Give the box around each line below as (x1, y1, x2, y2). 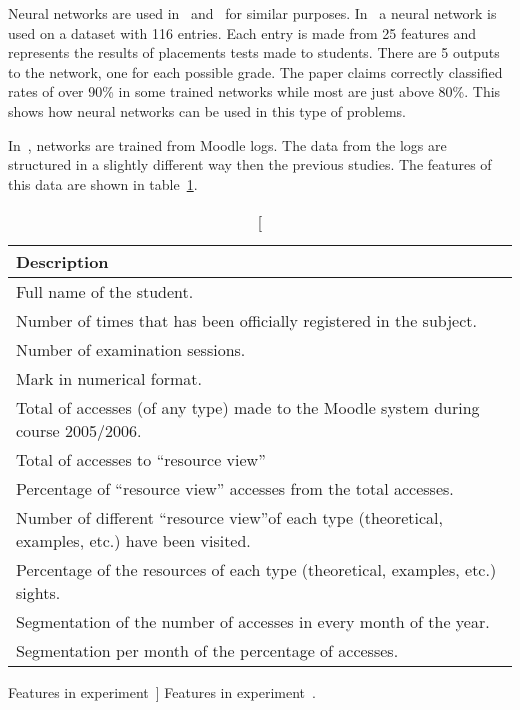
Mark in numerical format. (16, 367, 202, 391)
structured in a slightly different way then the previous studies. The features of (8, 154, 492, 175)
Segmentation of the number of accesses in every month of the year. (16, 610, 490, 634)
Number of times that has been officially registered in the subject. (16, 309, 477, 333)
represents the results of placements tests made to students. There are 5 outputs (8, 42, 500, 63)
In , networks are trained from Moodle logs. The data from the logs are (8, 134, 447, 155)
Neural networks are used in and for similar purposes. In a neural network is (8, 3, 497, 23)
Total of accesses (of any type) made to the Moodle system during (16, 396, 480, 420)
